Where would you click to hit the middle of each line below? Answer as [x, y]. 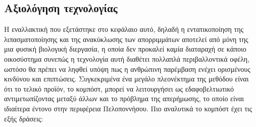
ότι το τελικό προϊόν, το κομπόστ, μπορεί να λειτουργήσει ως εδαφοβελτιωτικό [119, 88]
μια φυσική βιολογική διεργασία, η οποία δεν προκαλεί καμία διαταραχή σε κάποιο [125, 49]
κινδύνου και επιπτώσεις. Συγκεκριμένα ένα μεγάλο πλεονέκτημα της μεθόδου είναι [126, 79]
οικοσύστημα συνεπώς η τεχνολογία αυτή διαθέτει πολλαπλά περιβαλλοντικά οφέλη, [127, 58]
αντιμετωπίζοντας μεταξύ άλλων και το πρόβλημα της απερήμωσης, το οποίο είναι [124, 98]
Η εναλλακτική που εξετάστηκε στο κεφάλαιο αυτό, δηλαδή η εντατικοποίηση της [124, 29]
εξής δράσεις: [24, 118]
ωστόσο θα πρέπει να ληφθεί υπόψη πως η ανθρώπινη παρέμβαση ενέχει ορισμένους [127, 69]
